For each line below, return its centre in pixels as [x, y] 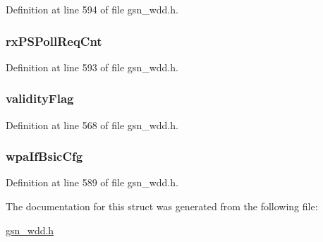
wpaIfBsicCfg [44, 156]
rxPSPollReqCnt [54, 41]
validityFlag [40, 98]
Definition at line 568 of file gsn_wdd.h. [92, 125]
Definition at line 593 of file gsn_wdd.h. [92, 67]
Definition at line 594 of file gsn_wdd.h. [92, 9]
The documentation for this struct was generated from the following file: [162, 206]
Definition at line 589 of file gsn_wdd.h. [92, 182]
